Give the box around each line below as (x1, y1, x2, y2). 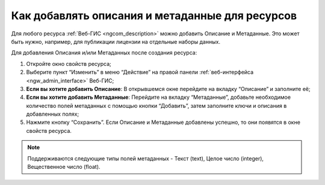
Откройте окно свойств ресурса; (26, 60, 111, 67)
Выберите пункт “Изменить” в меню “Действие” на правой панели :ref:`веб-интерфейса (26, 69, 254, 76)
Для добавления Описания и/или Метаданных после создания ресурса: (11, 49, 197, 56)
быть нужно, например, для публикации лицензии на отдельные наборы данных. (11, 38, 221, 45)
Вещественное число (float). (27, 163, 101, 171)
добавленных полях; (26, 111, 79, 118)
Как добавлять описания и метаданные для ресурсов (11, 9, 297, 22)
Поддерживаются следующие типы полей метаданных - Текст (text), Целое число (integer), (27, 154, 264, 162)
